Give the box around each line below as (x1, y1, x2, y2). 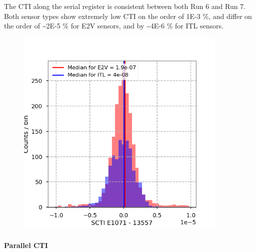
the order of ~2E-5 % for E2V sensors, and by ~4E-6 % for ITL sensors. (4, 20, 223, 31)
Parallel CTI (4, 240, 48, 250)
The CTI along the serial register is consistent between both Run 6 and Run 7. (4, 1, 246, 11)
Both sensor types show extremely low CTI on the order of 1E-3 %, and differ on (4, 10, 252, 21)
